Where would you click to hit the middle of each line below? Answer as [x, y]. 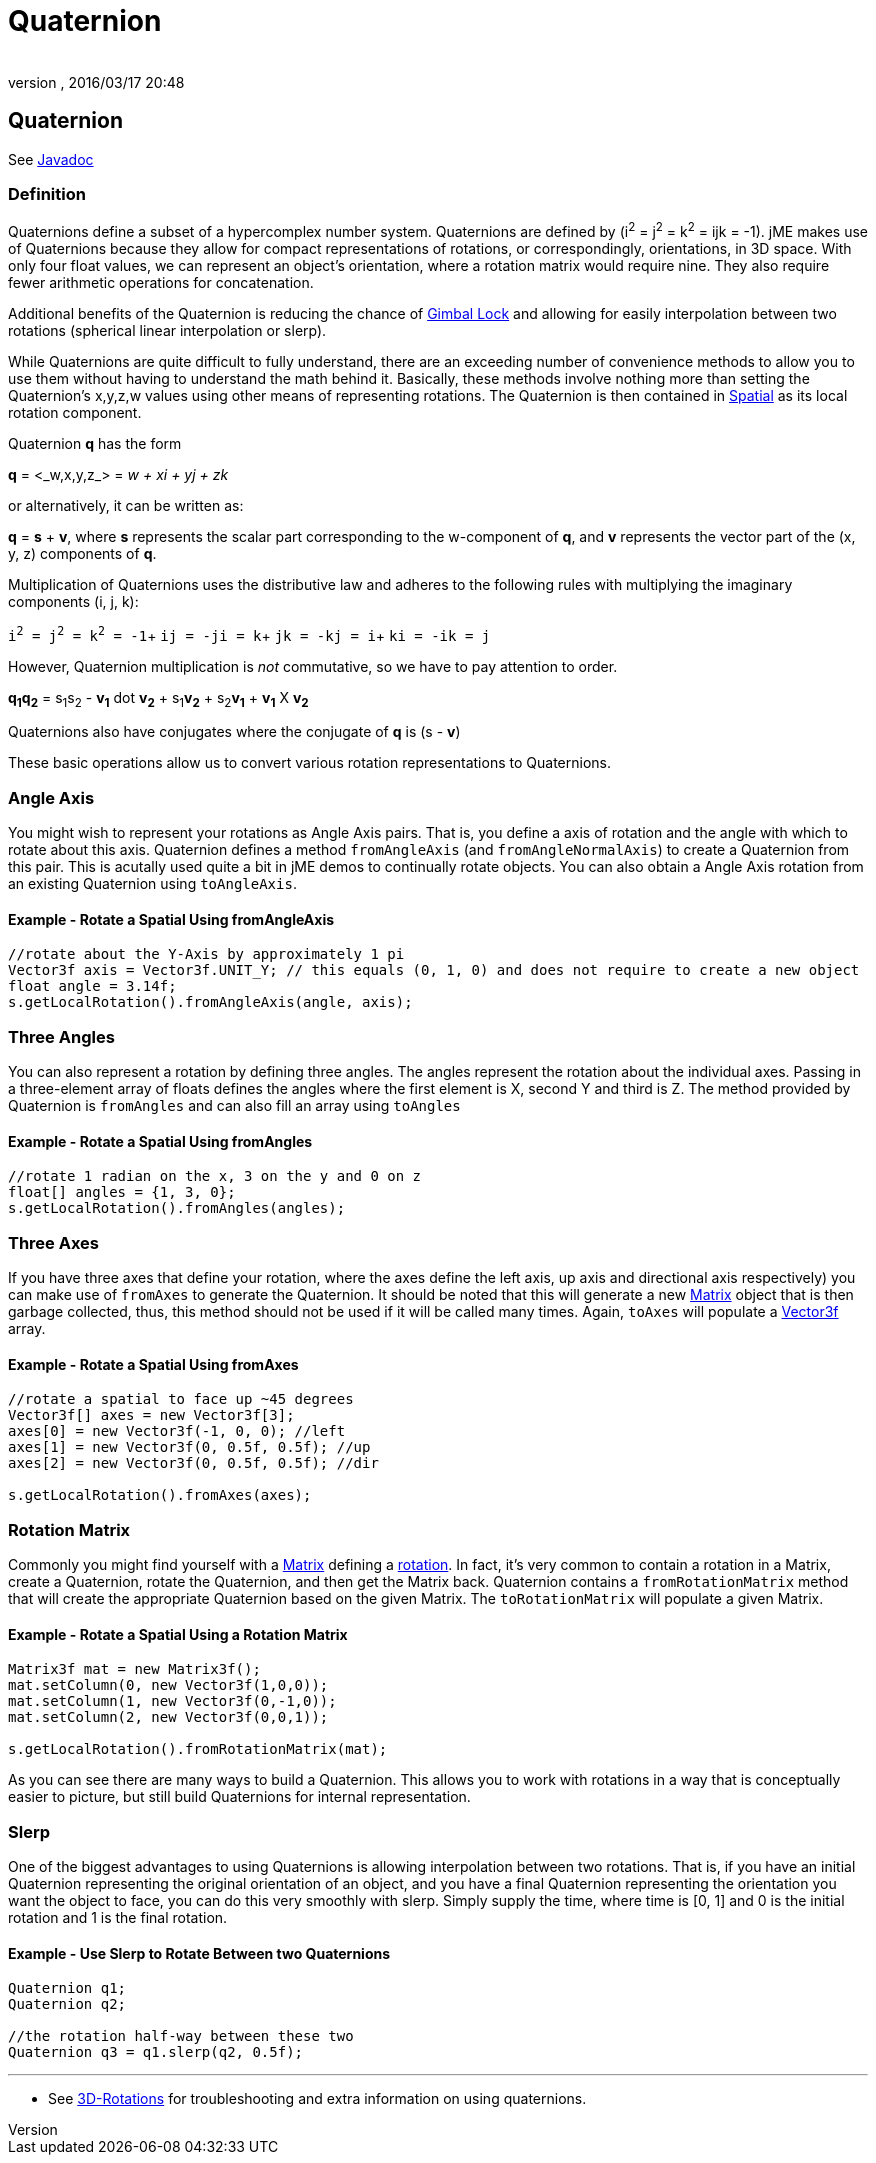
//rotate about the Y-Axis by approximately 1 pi [206, 954]
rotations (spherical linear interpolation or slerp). [167, 330]
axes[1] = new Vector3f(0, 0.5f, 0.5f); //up [189, 1447]
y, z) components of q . [82, 553]
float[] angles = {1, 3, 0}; [122, 1192]
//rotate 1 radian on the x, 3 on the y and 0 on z [215, 1176]
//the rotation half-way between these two [181, 2036]
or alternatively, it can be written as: [126, 505]
